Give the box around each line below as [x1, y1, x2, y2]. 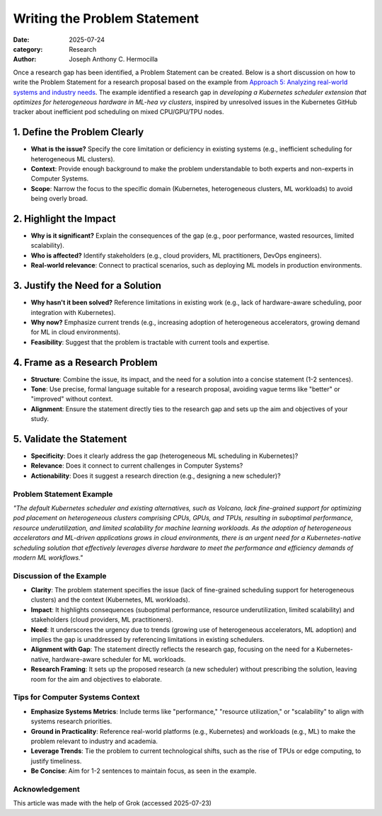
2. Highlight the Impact [13, 212, 116, 224]
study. [30, 415, 50, 423]
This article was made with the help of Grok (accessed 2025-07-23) [13, 799, 212, 808]
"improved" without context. [30, 395, 113, 403]
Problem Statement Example [13, 489, 113, 499]
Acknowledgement [13, 784, 81, 794]
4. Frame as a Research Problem [13, 356, 158, 368]
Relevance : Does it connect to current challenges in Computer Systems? [30, 461, 243, 470]
